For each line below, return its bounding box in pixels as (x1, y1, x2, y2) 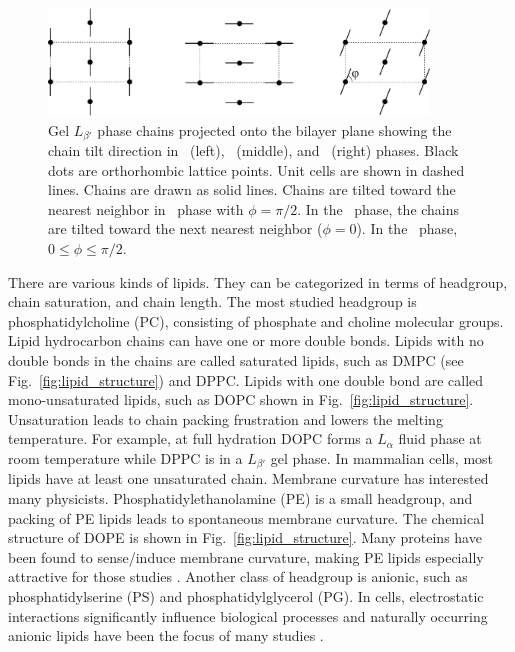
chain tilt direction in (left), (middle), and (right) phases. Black (48, 140, 459, 161)
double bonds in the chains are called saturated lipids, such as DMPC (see (8, 350, 464, 371)
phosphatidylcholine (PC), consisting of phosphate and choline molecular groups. (8, 310, 504, 331)
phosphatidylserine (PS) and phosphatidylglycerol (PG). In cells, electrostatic (8, 586, 484, 607)
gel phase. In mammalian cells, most (270, 448, 494, 469)
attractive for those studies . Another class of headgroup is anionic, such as (8, 566, 468, 587)
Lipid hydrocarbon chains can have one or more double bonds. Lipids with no (8, 330, 484, 351)
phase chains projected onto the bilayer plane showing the (97, 119, 452, 140)
